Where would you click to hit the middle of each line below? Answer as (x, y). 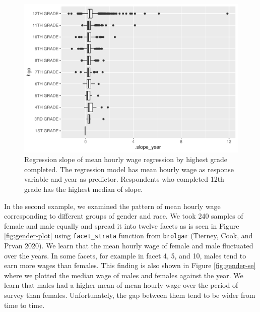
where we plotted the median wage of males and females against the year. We (124, 275)
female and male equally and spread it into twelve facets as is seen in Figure (122, 225)
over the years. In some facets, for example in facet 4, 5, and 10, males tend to (125, 255)
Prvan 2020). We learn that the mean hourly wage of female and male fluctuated (129, 245)
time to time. (24, 305)
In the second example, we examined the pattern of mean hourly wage (112, 206)
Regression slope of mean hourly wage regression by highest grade (126, 159)
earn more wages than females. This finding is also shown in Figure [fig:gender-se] (130, 265)
